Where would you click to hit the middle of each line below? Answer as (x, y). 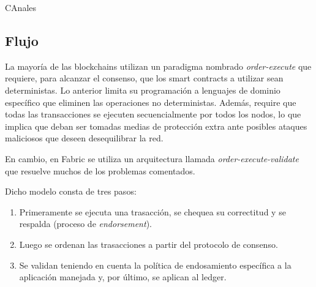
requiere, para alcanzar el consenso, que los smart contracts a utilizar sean (144, 78)
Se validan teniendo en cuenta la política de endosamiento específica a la (155, 265)
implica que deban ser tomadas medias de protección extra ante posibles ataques (156, 126)
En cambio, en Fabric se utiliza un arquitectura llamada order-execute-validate (152, 158)
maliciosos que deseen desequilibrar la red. (84, 138)
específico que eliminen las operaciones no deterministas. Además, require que (151, 102)
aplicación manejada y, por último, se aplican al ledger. (123, 277)
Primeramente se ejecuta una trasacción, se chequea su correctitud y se (152, 211)
